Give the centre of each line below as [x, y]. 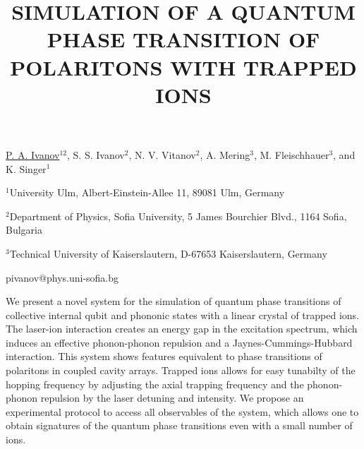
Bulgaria [24, 230]
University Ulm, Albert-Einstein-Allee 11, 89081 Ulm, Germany [147, 192]
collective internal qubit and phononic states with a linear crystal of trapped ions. [183, 315]
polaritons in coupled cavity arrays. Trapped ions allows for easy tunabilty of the [181, 370]
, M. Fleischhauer [291, 154]
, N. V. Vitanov [162, 154]
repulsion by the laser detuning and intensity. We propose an [172, 398]
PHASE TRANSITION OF [183, 39]
